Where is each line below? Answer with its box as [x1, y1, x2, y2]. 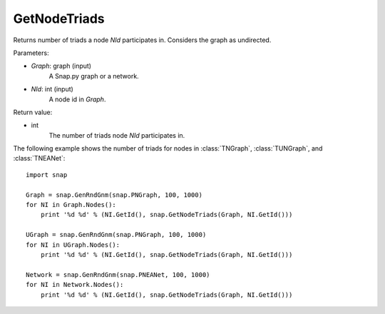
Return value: [13, 108, 53, 116]
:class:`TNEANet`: [13, 154, 66, 163]
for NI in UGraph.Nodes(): [26, 240, 120, 249]
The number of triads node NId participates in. [48, 131, 185, 139]
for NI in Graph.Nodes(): [26, 201, 117, 209]
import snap [26, 171, 68, 178]
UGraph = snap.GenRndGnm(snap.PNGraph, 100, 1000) [26, 231, 207, 239]
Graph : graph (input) [31, 61, 92, 71]
